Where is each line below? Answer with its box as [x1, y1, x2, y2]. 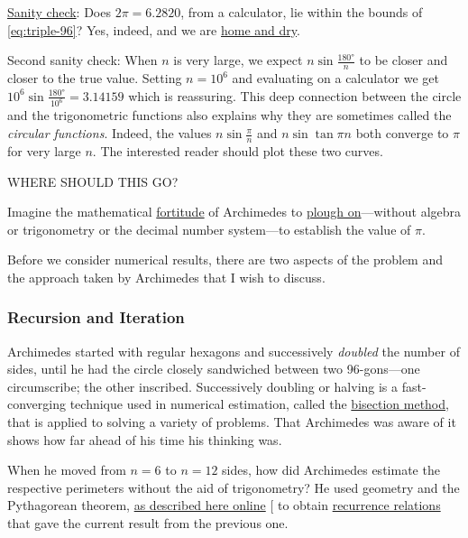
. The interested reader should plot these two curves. [92, 141, 383, 160]
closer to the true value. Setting [7, 69, 182, 88]
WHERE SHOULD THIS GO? [7, 172, 179, 190]
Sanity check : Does [7, 3, 111, 21]
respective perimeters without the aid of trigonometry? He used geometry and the [7, 478, 460, 496]
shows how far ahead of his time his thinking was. [7, 430, 282, 449]
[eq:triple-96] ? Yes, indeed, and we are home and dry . [7, 20, 300, 39]
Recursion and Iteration [7, 306, 185, 329]
